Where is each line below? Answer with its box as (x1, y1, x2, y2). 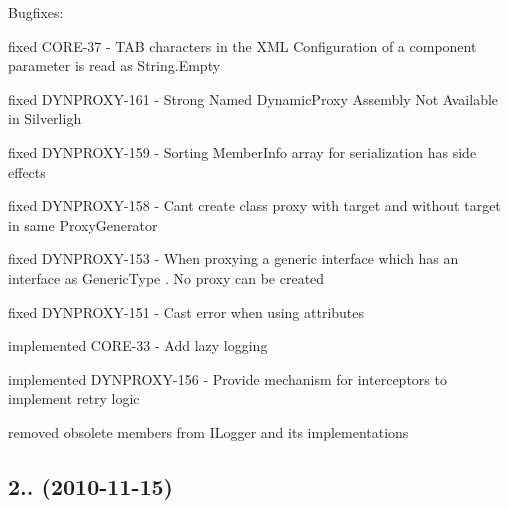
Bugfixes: (8, 2, 64, 22)
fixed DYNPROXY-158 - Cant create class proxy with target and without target (8, 195, 501, 216)
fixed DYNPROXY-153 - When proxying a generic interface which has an (8, 248, 459, 269)
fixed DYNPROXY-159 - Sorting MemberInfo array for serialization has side (8, 141, 477, 162)
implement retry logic (8, 388, 140, 409)
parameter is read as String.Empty (8, 55, 221, 76)
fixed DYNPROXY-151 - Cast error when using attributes (8, 301, 365, 322)
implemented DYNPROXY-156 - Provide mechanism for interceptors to (8, 368, 447, 389)
